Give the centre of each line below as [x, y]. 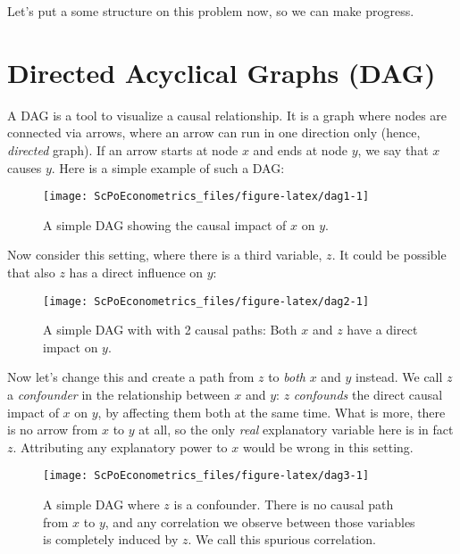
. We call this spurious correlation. [282, 539]
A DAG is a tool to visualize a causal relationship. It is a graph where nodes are [227, 115]
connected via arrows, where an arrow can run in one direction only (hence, [214, 132]
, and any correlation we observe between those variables [260, 521]
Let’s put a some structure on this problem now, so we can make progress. [211, 11]
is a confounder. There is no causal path [284, 504]
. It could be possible [389, 255]
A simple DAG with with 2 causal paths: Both [170, 330]
